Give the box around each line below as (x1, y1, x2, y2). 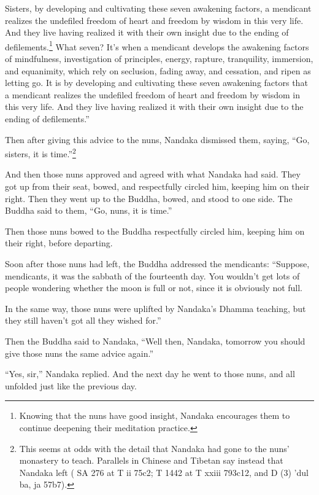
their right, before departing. (5, 236, 113, 249)
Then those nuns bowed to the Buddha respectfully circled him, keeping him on (5, 224, 305, 237)
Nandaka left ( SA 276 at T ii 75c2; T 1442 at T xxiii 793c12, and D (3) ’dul (19, 466, 309, 478)
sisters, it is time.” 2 (5, 146, 76, 160)
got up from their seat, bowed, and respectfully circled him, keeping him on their (5, 180, 310, 193)
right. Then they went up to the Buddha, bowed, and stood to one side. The (5, 192, 293, 205)
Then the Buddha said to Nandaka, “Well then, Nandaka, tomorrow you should (5, 334, 306, 347)
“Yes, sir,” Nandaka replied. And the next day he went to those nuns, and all (5, 367, 295, 380)
